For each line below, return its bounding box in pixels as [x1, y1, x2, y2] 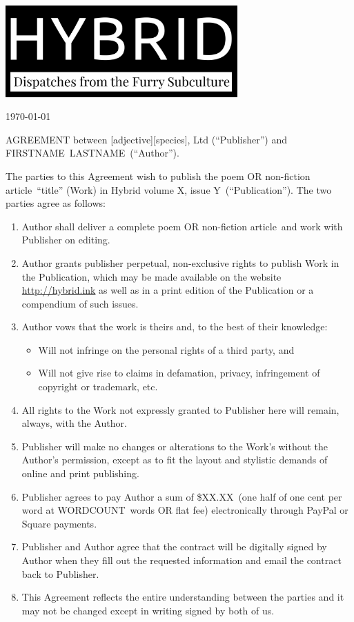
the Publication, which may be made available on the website [21, 269, 282, 283]
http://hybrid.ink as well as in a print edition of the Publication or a [21, 283, 314, 297]
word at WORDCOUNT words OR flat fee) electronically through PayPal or [21, 503, 348, 517]
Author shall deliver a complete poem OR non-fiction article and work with [21, 219, 343, 233]
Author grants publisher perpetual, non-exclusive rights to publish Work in [21, 255, 340, 270]
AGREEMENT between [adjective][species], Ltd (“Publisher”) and [6, 132, 287, 146]
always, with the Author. [21, 416, 127, 430]
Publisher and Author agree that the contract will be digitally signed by [21, 539, 327, 554]
